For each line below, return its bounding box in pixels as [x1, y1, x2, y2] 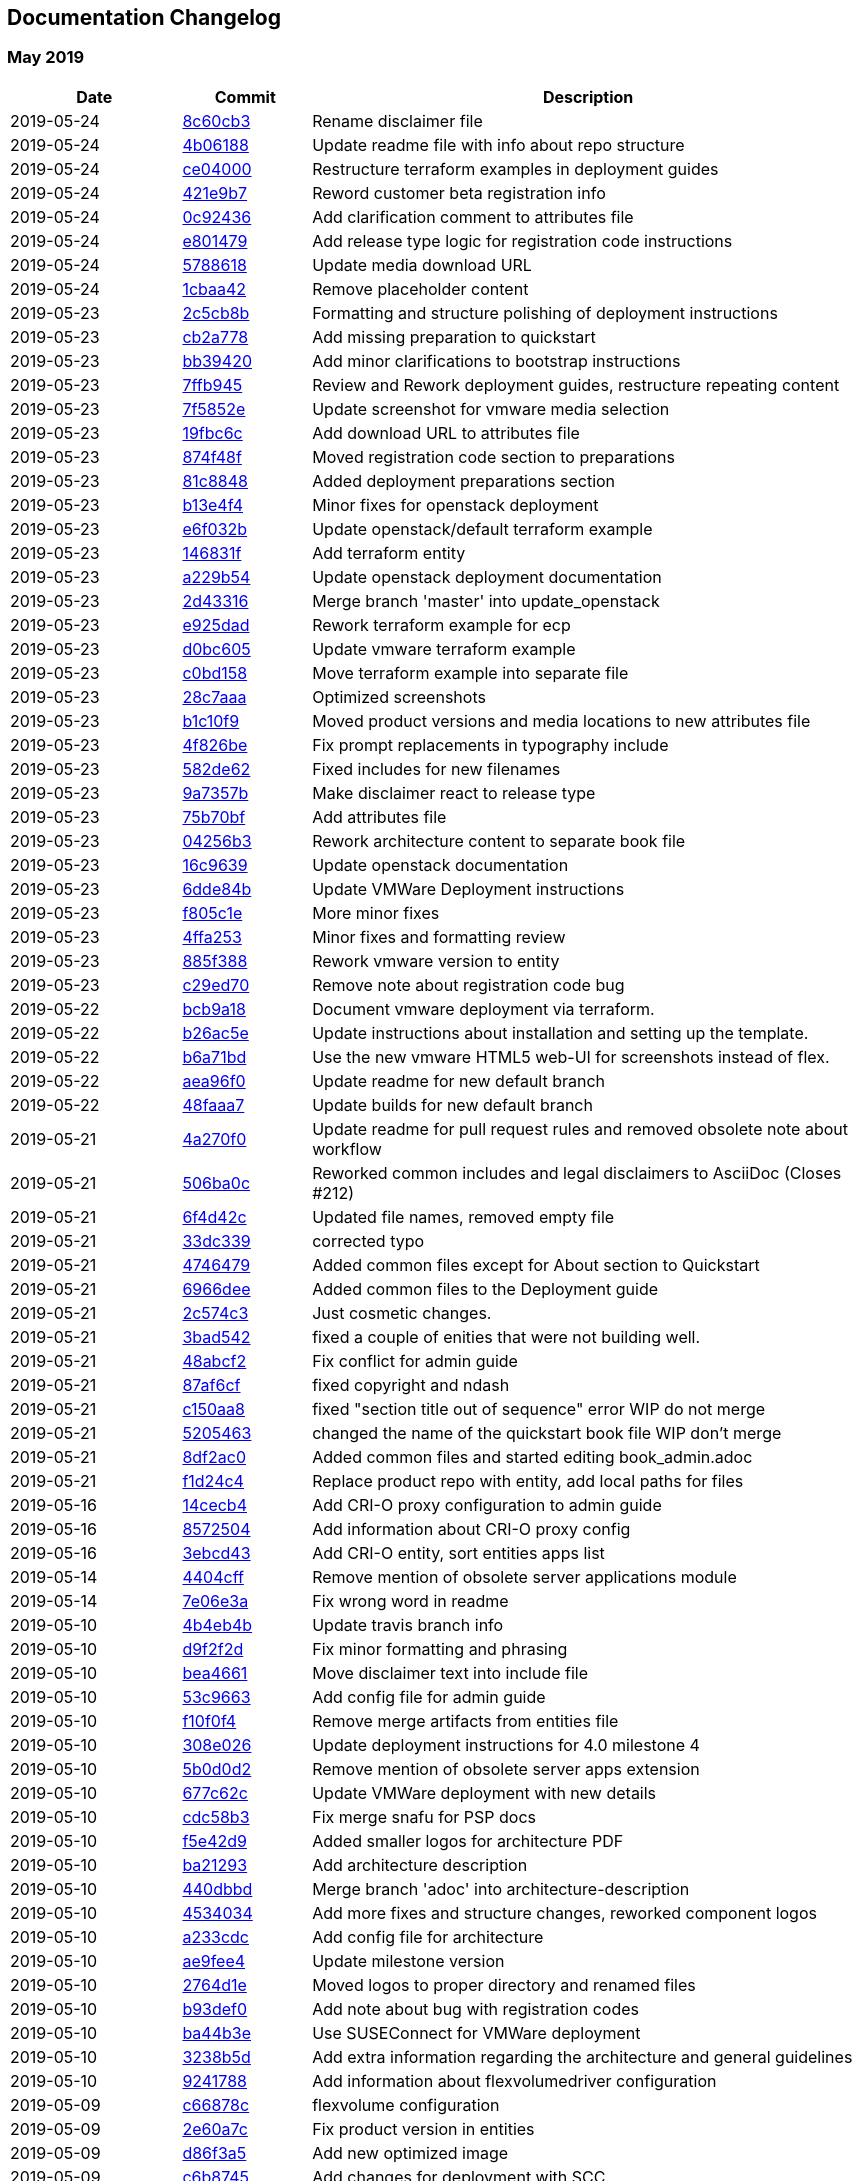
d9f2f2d [182, 1638, 244, 1659]
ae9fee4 [182, 1950, 246, 1971]
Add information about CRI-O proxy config [312, 1518, 631, 1539]
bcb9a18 [182, 998, 246, 1019]
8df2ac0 [182, 1446, 246, 1467]
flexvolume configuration [312, 2094, 500, 2115]
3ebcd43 [182, 1542, 251, 1563]
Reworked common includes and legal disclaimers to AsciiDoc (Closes [312, 1162, 842, 1183]
